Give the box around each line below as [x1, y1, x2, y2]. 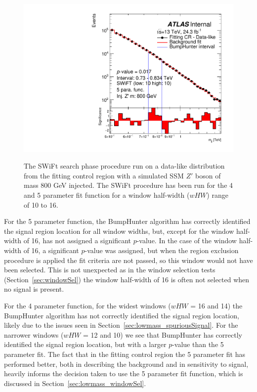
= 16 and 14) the [190, 300, 243, 310]
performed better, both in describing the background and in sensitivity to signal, [4, 358, 249, 369]
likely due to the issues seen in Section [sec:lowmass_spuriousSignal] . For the [4, 320, 238, 330]
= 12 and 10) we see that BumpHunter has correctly [83, 329, 242, 340]
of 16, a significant [23, 245, 79, 255]
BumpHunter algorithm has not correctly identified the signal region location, [4, 310, 239, 320]
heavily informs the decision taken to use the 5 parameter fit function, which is [4, 368, 243, 379]
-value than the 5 [172, 339, 224, 349]
